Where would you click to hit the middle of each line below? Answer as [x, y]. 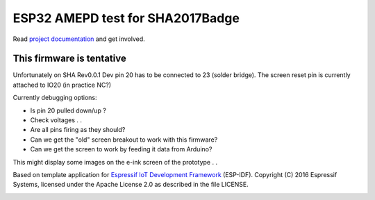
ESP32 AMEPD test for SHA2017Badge [126, 18]
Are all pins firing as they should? [78, 130]
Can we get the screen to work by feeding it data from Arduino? [121, 149]
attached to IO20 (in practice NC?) [62, 85]
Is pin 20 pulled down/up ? [68, 110]
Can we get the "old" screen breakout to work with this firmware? [124, 140]
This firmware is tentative [69, 59]
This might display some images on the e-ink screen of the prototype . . [115, 162]
